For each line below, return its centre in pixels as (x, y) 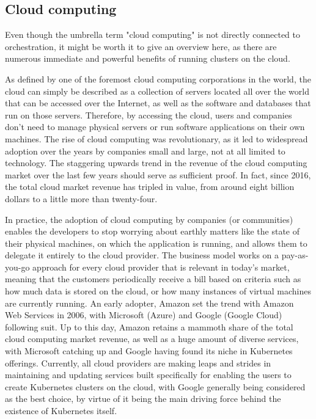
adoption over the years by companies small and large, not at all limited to (145, 151)
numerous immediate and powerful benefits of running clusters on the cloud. (148, 58)
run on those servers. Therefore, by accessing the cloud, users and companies (149, 115)
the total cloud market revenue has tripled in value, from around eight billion (150, 187)
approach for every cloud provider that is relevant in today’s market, (161, 267)
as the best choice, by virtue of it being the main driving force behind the (143, 399)
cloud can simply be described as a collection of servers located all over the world (157, 91)
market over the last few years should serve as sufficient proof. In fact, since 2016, (158, 174)
